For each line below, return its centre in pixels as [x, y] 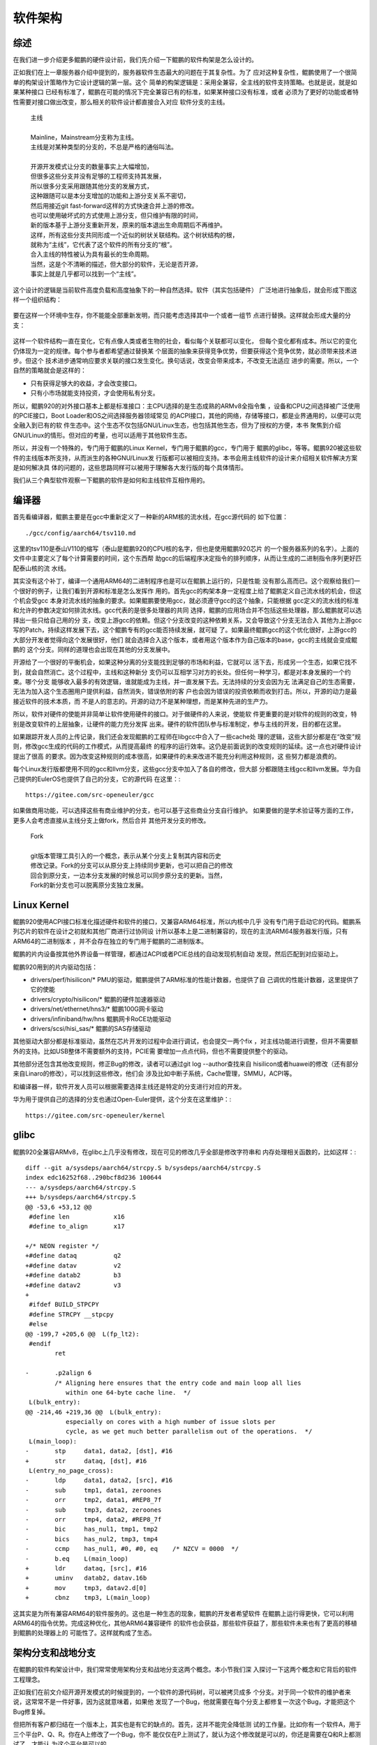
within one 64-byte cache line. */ [128, 1392]
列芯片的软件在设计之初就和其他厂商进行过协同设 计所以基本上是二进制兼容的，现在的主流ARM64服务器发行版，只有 [180, 931]
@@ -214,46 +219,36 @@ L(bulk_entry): [94, 1412]
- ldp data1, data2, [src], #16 [99, 1480]
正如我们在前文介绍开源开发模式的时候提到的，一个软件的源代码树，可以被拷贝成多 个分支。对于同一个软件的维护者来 [182, 1692]
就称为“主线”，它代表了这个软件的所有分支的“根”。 [103, 245]
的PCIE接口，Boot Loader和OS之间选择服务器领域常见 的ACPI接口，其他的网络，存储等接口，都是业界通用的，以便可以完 [187, 415]
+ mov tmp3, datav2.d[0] [86, 1588]
